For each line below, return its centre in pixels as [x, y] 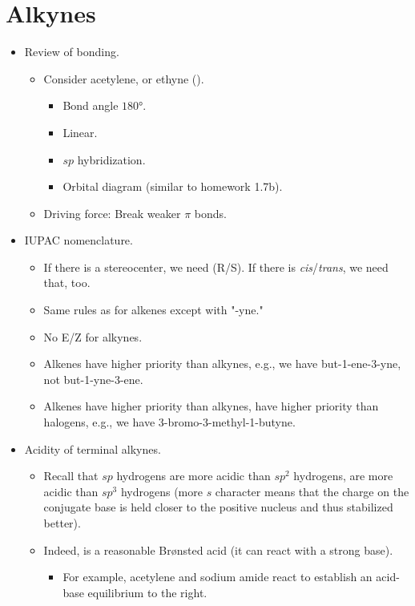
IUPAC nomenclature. [79, 240]
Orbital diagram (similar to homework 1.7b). [173, 186]
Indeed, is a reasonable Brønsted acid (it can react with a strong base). [218, 549]
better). [62, 523]
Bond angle [91, 105]
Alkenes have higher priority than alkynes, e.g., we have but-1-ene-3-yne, [222, 364]
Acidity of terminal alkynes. [93, 448]
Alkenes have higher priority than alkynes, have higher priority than [211, 406]
